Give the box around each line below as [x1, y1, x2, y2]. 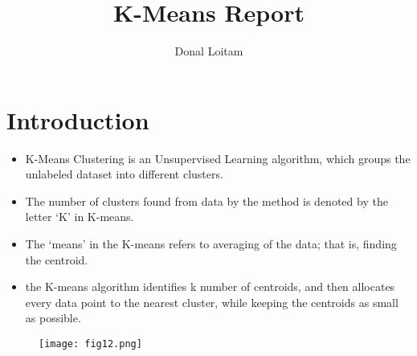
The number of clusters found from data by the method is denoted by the [25, 192, 388, 209]
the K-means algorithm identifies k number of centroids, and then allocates [25, 278, 395, 295]
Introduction [6, 103, 149, 136]
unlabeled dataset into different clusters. [25, 166, 223, 182]
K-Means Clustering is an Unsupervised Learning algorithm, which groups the [25, 149, 411, 166]
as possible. [25, 309, 81, 326]
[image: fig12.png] [39, 338, 142, 350]
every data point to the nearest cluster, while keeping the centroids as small [25, 293, 399, 310]
